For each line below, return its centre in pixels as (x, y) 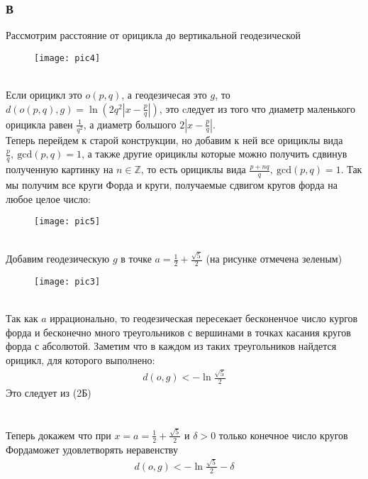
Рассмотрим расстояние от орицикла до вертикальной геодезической (153, 35)
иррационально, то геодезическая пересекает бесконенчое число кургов (204, 318)
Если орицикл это (44, 95)
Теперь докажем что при (58, 435)
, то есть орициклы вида (193, 169)
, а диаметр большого (130, 124)
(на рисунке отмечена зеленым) (274, 259)
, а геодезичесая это (164, 95)
